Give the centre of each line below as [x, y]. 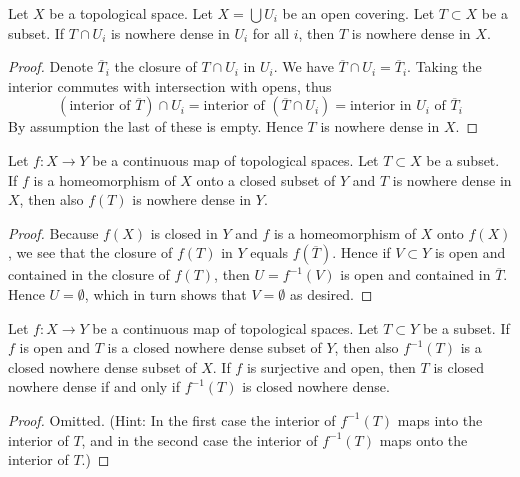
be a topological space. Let [131, 13]
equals [269, 252]
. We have [303, 66]
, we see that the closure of [90, 252]
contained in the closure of [89, 274]
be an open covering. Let [358, 13]
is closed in [184, 232]
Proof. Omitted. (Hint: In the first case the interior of [172, 419]
